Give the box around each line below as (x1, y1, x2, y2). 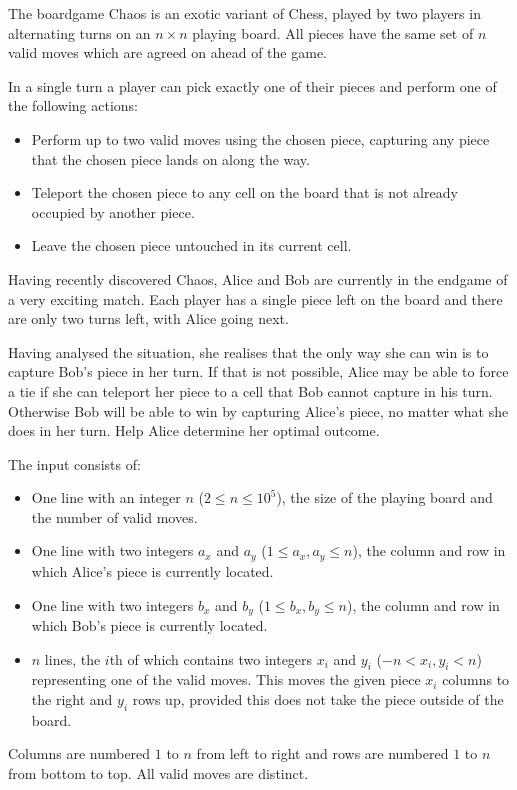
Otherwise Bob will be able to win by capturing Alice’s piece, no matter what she (8, 400, 509, 421)
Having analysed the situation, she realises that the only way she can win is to (8, 341, 489, 362)
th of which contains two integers (109, 648, 313, 669)
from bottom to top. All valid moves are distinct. (8, 762, 309, 783)
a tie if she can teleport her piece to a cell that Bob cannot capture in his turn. (8, 380, 493, 401)
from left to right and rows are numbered (196, 743, 449, 764)
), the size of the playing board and (276, 487, 493, 508)
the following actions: (8, 95, 138, 116)
